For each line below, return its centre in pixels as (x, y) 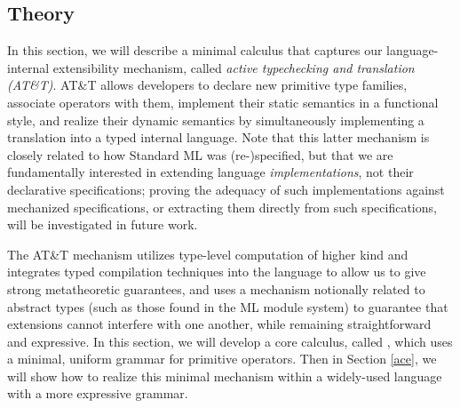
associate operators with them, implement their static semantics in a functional (223, 102)
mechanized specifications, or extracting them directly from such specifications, (222, 207)
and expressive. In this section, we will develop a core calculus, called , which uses (230, 341)
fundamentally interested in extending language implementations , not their (210, 172)
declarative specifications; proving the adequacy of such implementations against (226, 189)
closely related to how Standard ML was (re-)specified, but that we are (200, 154)
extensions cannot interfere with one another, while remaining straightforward (219, 324)
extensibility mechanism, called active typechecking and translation (234, 67)
